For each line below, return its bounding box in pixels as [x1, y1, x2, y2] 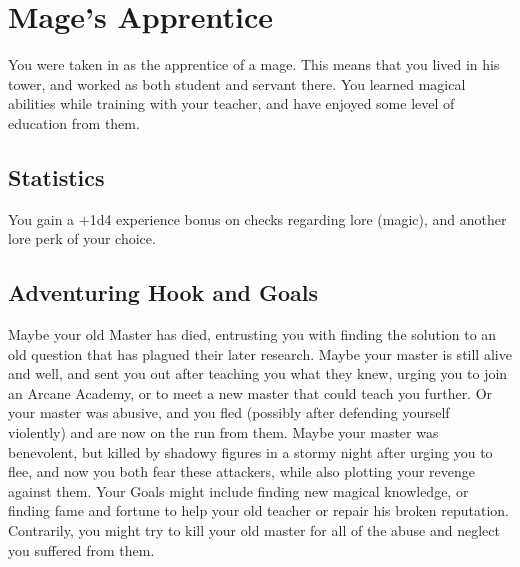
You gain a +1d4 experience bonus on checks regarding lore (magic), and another [8, 208, 507, 229]
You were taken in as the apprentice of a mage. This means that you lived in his [8, 54, 500, 75]
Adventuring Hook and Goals [8, 277, 319, 308]
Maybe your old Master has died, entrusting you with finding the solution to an [8, 324, 497, 345]
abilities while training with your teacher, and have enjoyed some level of [8, 93, 455, 114]
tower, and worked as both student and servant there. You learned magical [8, 73, 466, 94]
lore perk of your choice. [8, 228, 156, 249]
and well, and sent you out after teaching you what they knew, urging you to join [8, 363, 508, 384]
